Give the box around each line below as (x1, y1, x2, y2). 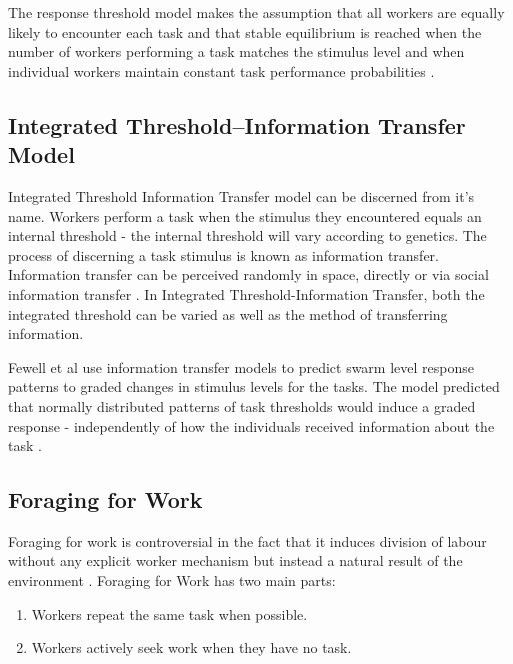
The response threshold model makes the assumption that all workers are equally (8, 2, 505, 22)
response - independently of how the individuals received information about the (8, 415, 495, 436)
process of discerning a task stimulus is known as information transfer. (8, 244, 440, 265)
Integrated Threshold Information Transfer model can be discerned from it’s (8, 185, 475, 206)
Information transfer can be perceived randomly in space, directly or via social (8, 264, 489, 285)
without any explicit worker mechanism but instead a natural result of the (8, 550, 463, 571)
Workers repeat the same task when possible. (31, 603, 308, 624)
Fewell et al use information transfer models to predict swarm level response (8, 356, 474, 377)
